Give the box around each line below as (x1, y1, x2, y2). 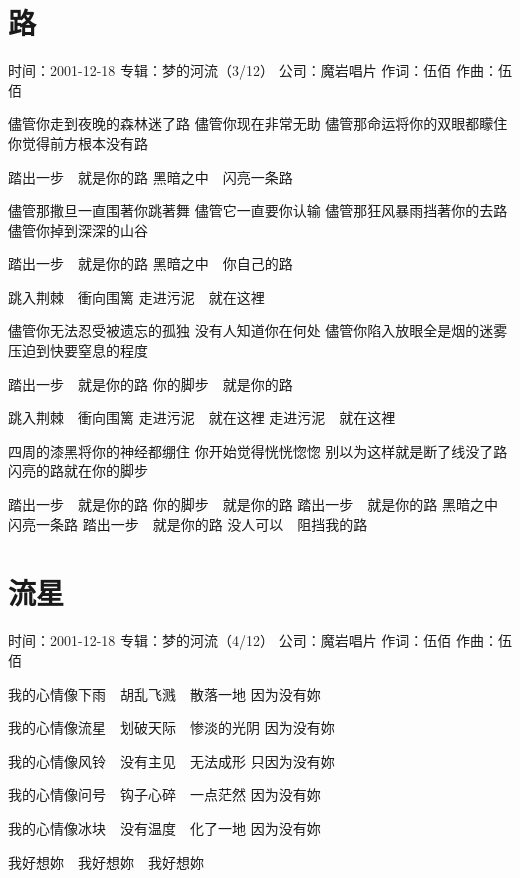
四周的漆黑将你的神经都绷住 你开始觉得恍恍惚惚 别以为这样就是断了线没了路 (8, 440, 508, 461)
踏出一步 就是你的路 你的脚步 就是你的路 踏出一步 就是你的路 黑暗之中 (8, 494, 498, 515)
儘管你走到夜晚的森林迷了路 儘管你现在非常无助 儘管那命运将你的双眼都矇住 (8, 113, 508, 134)
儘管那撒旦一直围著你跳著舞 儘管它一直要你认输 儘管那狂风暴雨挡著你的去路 (8, 200, 508, 221)
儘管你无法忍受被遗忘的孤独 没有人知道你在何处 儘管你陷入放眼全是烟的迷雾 (8, 320, 508, 341)
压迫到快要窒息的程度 (8, 340, 148, 361)
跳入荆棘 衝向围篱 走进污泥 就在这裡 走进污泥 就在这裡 (8, 407, 396, 428)
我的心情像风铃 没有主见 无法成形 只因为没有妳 (8, 750, 335, 771)
